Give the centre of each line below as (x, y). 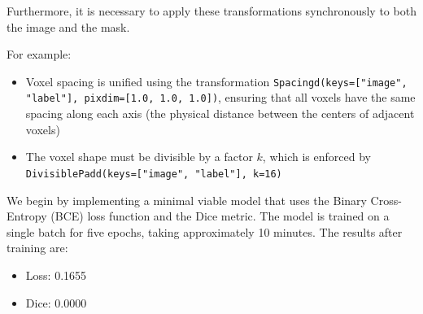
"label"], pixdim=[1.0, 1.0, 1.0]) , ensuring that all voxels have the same (220, 97)
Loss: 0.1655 (56, 275)
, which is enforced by (316, 157)
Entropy (27, 216)
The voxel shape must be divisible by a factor (139, 157)
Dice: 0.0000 (56, 302)
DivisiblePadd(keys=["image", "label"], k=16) (154, 174)
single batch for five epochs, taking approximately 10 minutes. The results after (205, 231)
